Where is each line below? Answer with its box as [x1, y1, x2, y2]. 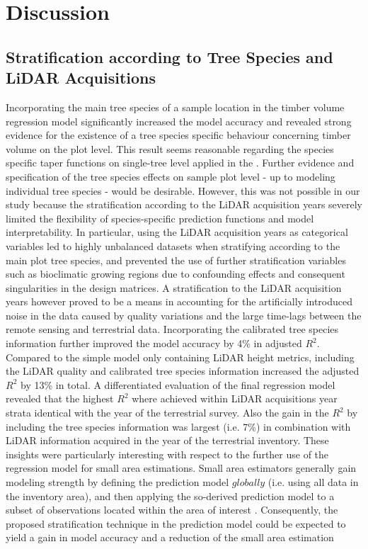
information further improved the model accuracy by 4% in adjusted [6, 336, 302, 351]
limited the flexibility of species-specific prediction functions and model [6, 210, 314, 225]
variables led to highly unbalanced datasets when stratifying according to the [6, 238, 340, 253]
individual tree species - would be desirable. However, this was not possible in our [6, 183, 360, 198]
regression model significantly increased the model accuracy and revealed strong [6, 113, 352, 128]
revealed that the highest [6, 391, 114, 406]
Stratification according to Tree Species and [6, 45, 333, 67]
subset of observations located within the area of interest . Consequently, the [6, 502, 338, 517]
